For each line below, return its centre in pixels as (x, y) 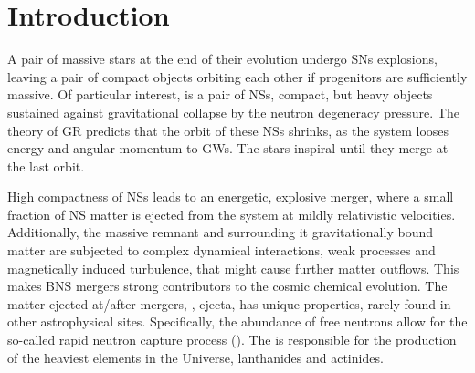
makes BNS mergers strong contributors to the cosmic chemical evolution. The (227, 286)
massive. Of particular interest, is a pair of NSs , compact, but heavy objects (220, 94)
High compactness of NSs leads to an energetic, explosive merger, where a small (231, 197)
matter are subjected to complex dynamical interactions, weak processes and (222, 250)
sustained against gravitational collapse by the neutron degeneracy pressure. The (233, 112)
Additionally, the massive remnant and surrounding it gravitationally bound (220, 232)
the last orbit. (46, 166)
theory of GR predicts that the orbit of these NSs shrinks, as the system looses (228, 130)
